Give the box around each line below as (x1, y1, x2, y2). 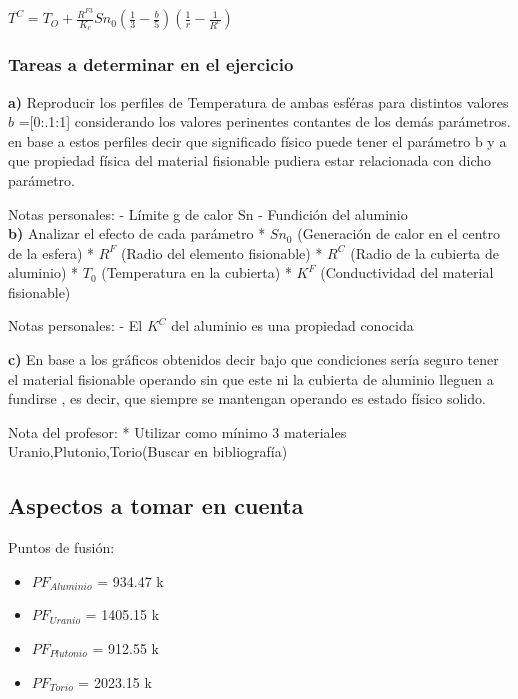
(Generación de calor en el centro (297, 223, 501, 244)
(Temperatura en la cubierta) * (101, 262, 292, 283)
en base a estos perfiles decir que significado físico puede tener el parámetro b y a (8, 130, 507, 151)
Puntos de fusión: (8, 537, 115, 558)
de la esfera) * (8, 242, 95, 263)
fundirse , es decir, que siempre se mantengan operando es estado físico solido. (8, 388, 486, 409)
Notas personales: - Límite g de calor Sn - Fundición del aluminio (8, 203, 408, 224)
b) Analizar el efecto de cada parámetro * (8, 223, 266, 244)
